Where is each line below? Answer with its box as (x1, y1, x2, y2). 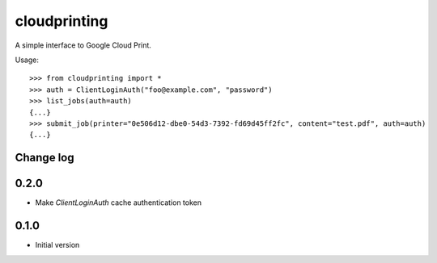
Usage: (15, 55, 40, 65)
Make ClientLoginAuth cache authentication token (35, 198, 202, 207)
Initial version (35, 240, 80, 250)
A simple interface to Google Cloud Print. (15, 40, 151, 50)
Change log (15, 151, 74, 165)
